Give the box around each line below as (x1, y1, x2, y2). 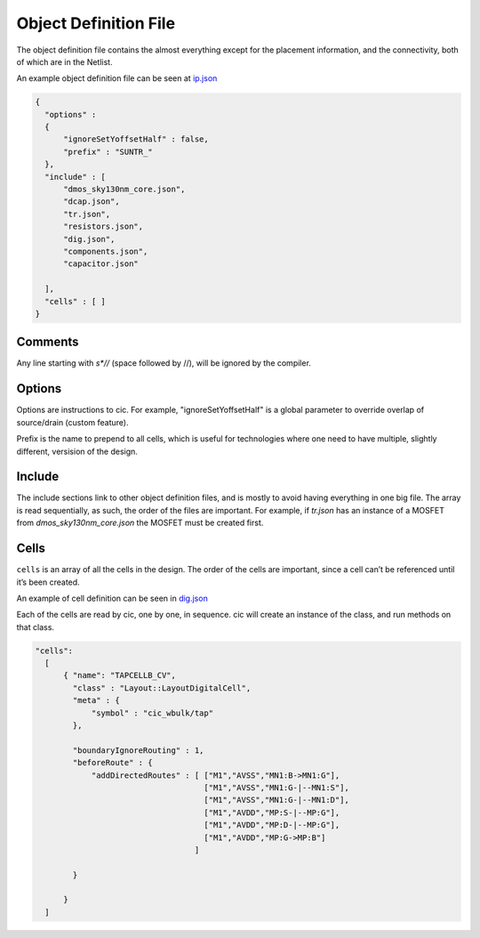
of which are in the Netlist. (16, 56, 113, 67)
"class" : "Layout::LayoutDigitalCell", (72, 683, 252, 693)
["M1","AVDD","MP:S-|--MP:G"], (204, 807, 340, 818)
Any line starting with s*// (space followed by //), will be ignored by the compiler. (16, 358, 311, 368)
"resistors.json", (63, 222, 144, 231)
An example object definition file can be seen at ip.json (16, 73, 218, 84)
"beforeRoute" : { (72, 757, 153, 768)
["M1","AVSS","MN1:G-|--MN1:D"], (204, 795, 350, 805)
